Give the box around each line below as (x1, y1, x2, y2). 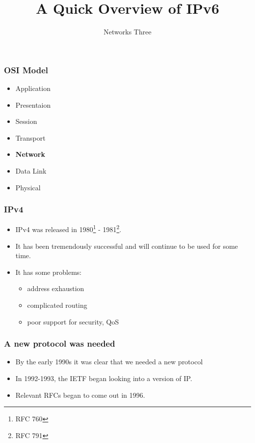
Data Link (15, 165, 47, 176)
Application (15, 83, 51, 93)
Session (15, 116, 37, 126)
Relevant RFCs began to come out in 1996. (15, 389, 145, 400)
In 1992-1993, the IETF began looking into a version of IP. (15, 373, 192, 384)
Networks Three (103, 27, 152, 37)
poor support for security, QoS (27, 316, 119, 326)
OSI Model (4, 63, 49, 76)
